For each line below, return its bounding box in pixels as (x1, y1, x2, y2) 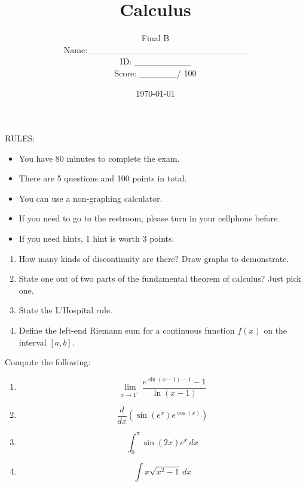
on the (264, 324, 287, 337)
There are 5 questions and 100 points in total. (19, 172, 187, 184)
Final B (141, 32, 170, 44)
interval (19, 335, 47, 348)
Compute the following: (5, 356, 91, 368)
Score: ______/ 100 (114, 66, 197, 79)
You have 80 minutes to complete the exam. (19, 152, 180, 164)
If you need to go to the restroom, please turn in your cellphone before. (19, 212, 280, 224)
